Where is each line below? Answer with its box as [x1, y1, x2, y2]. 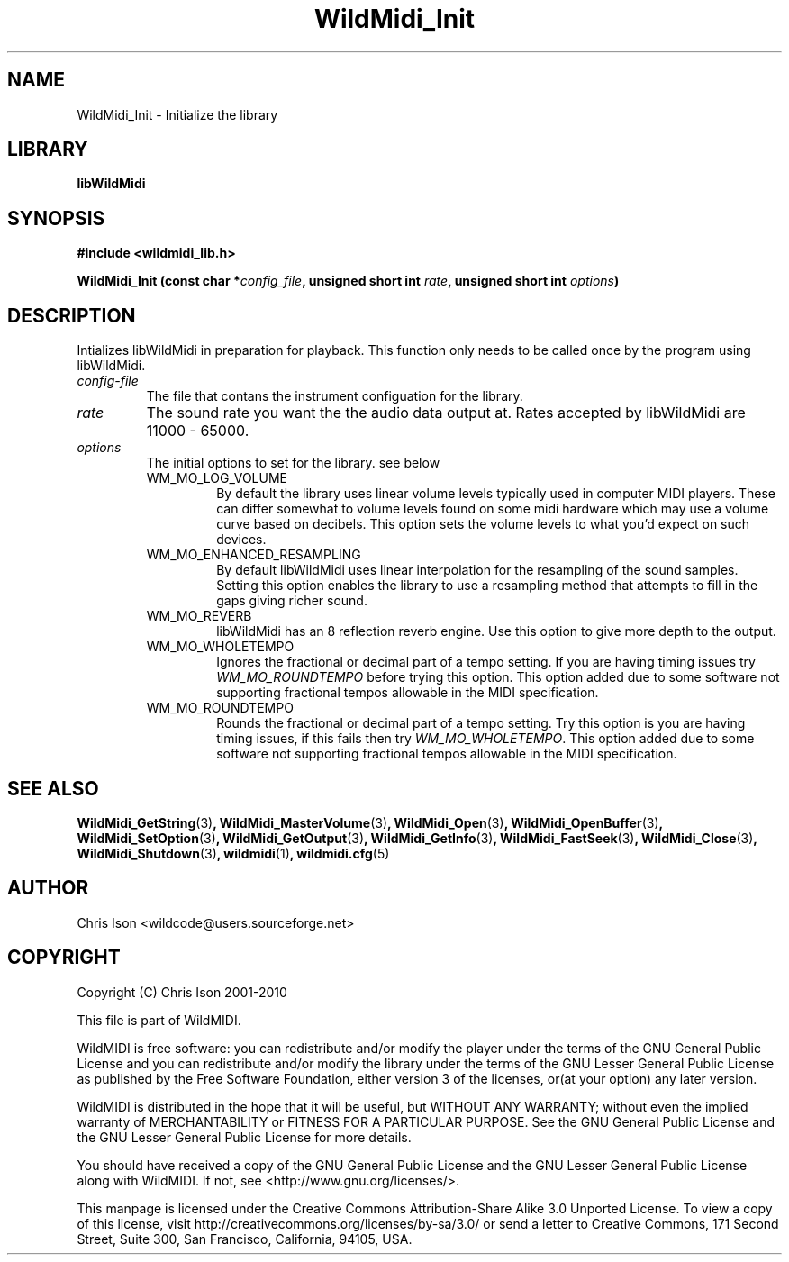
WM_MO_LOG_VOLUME [146, 470, 287, 486]
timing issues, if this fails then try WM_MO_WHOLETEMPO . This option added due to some [216, 731, 755, 747]
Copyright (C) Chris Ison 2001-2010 [77, 984, 287, 1000]
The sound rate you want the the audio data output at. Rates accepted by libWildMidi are [146, 404, 746, 422]
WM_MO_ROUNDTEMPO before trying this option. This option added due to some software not [216, 669, 780, 685]
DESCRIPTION [7, 304, 136, 327]
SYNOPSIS [7, 206, 105, 230]
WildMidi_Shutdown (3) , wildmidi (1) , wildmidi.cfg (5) [77, 845, 390, 861]
